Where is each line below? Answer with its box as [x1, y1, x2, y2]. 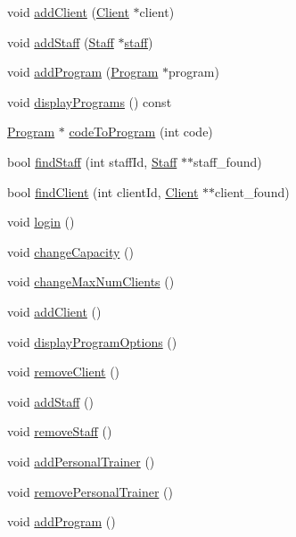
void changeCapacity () [7, 242, 134, 260]
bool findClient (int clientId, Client [7, 182, 199, 201]
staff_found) [193, 152, 262, 170]
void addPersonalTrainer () [7, 451, 155, 470]
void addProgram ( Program [7, 62, 159, 81]
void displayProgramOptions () [7, 332, 177, 351]
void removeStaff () [7, 422, 112, 441]
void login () [7, 212, 75, 231]
